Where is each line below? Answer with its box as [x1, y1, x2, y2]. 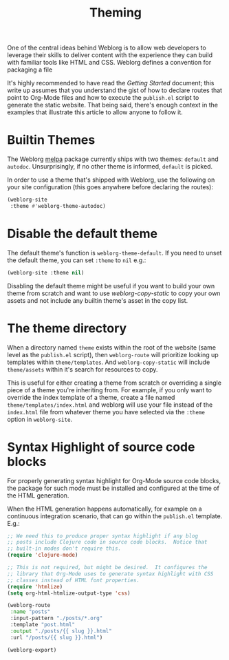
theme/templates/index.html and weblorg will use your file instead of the [7, 401, 213, 409]
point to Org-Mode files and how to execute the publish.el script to [7, 94, 199, 102]
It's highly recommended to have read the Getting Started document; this [7, 79, 215, 87]
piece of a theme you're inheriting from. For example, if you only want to [7, 385, 212, 394]
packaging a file [7, 65, 53, 74]
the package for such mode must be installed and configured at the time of [7, 484, 220, 492]
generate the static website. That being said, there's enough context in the [7, 101, 219, 109]
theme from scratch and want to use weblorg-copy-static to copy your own [7, 289, 221, 297]
